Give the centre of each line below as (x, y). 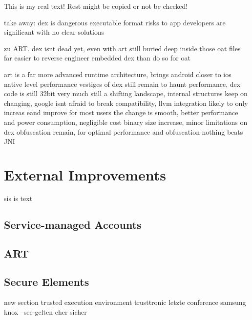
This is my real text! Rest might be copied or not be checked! (96, 6)
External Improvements (85, 174)
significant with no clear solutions (54, 32)
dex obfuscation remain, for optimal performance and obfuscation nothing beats (124, 131)
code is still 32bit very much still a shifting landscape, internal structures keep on (126, 93)
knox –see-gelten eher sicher (45, 311)
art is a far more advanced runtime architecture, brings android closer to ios (118, 74)
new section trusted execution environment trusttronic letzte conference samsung (125, 302)
